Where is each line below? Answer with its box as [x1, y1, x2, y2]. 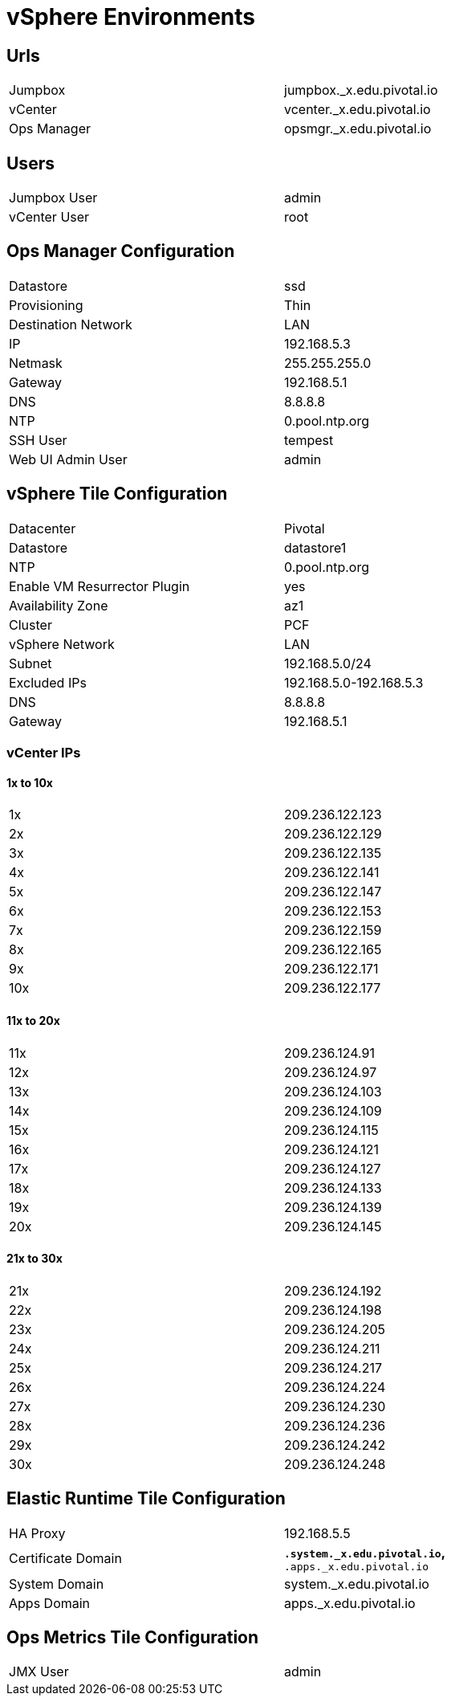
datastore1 [284, 539, 347, 556]
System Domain [9, 1575, 104, 1592]
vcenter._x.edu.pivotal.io [284, 101, 431, 118]
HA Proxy [9, 1524, 66, 1541]
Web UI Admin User [9, 451, 128, 467]
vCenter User [9, 209, 90, 226]
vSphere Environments [6, 3, 255, 31]
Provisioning [9, 296, 83, 313]
